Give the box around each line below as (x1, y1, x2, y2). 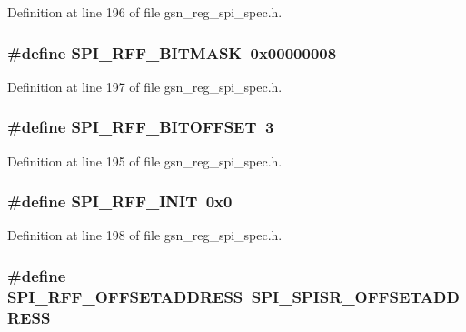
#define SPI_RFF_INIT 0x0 (7, 190, 233, 213)
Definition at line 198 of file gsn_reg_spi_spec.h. (7, 226, 283, 245)
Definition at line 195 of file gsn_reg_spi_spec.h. (7, 151, 283, 170)
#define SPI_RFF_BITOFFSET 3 (7, 116, 274, 138)
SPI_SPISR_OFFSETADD (251, 285, 460, 307)
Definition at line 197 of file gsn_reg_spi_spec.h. (7, 76, 283, 96)
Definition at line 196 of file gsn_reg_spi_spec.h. (7, 3, 283, 21)
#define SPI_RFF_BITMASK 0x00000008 (7, 41, 337, 64)
